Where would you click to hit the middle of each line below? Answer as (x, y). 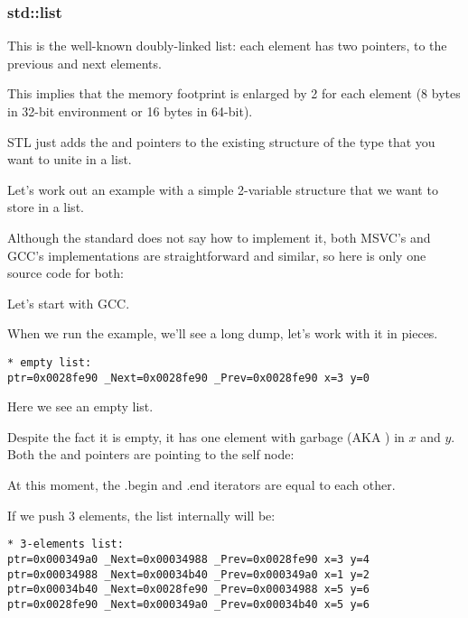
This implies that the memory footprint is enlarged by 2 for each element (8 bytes (234, 93)
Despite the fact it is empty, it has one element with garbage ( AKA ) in (206, 436)
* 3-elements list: (66, 544)
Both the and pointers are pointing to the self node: (151, 454)
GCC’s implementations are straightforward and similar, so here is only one (217, 255)
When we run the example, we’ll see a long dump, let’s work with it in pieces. (223, 333)
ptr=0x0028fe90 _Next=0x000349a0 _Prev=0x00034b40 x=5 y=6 (188, 604)
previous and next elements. (84, 63)
